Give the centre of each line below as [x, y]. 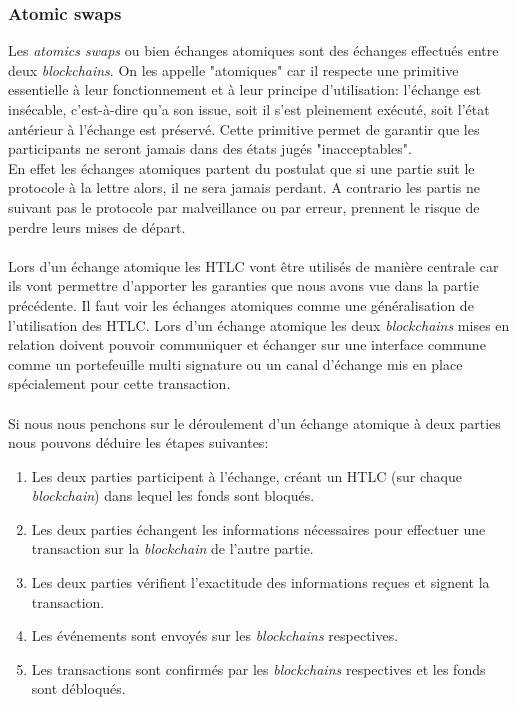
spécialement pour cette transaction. [119, 383]
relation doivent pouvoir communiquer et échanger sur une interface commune [247, 344]
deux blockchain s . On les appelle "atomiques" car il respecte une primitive [233, 69]
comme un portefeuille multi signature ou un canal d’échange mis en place [235, 363]
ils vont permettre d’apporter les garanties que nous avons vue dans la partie [243, 285]
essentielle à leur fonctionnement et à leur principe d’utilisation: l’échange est [244, 89]
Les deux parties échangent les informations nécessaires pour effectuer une [258, 528]
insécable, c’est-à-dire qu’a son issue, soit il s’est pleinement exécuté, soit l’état [249, 109]
